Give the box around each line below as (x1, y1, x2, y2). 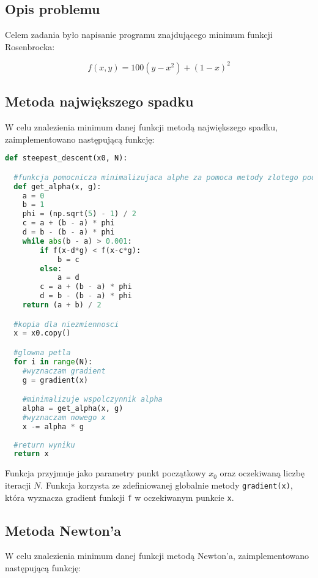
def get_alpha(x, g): (13, 182, 102, 191)
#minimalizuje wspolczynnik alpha (22, 395, 163, 404)
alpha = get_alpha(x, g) (22, 404, 124, 413)
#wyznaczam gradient (22, 366, 106, 375)
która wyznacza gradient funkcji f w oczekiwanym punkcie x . (5, 490, 234, 503)
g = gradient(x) (22, 375, 89, 385)
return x (13, 449, 49, 459)
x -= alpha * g (22, 422, 84, 431)
